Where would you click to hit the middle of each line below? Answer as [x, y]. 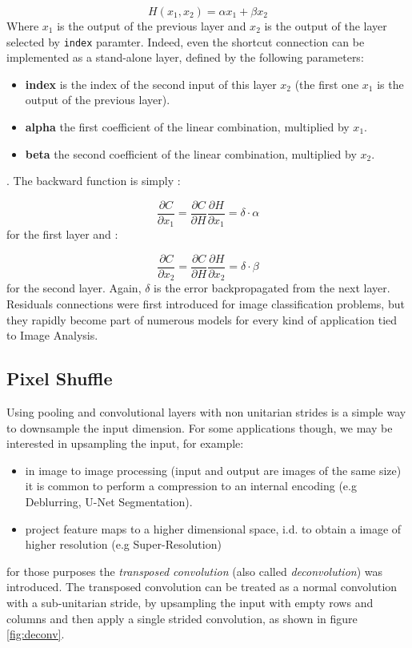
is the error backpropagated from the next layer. [272, 288]
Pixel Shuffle [60, 378]
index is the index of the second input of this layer [151, 84]
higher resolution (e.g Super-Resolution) [123, 544]
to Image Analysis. [52, 335]
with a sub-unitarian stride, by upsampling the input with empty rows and [190, 602]
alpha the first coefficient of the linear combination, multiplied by [187, 127]
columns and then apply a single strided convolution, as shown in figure [182, 618]
